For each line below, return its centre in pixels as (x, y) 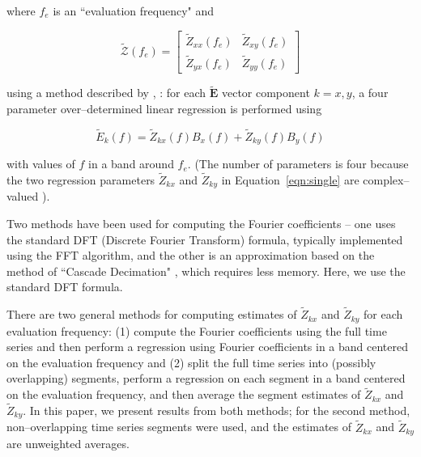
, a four (370, 93)
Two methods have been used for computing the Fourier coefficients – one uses (201, 223)
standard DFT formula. (65, 287)
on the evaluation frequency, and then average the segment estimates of (184, 394)
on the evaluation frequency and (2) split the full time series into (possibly (191, 362)
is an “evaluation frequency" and (134, 11)
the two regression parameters (81, 179)
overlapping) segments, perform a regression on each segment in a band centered (206, 378)
